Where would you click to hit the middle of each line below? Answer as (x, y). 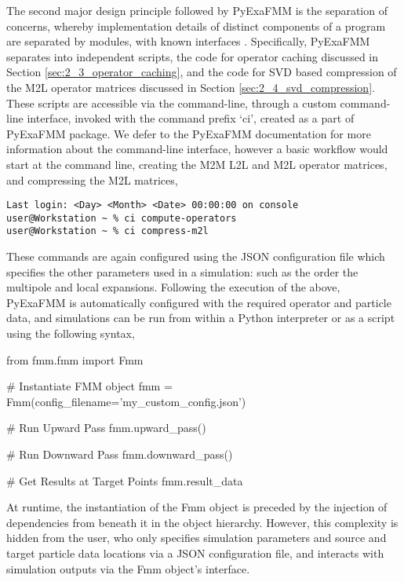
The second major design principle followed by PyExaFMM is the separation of (197, 10)
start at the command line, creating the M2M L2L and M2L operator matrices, (197, 164)
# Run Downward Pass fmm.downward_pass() (120, 454)
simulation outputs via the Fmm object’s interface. (128, 568)
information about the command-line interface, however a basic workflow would (197, 149)
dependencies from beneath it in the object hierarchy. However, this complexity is (202, 522)
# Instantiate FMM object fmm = (89, 386)
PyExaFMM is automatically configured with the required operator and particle (199, 302)
